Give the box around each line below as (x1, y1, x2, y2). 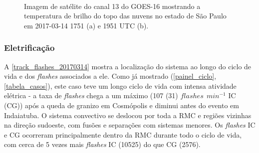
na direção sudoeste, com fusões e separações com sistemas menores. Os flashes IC (4, 120, 256, 130)
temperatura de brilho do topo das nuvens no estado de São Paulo (24, 10, 227, 21)
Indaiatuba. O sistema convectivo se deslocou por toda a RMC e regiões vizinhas (4, 110, 252, 120)
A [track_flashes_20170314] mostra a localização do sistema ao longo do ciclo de (4, 61, 252, 71)
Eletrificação (4, 41, 55, 54)
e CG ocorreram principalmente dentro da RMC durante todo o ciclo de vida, (4, 129, 242, 140)
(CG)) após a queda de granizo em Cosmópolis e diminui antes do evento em (4, 100, 239, 110)
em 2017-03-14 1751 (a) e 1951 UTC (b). (24, 20, 149, 30)
